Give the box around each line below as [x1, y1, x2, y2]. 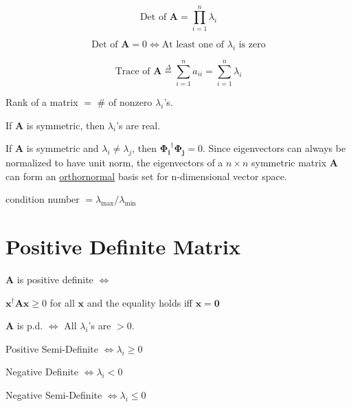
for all [49, 295, 75, 309]
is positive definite [16, 272, 93, 286]
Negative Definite [5, 364, 78, 379]
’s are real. [116, 118, 161, 132]
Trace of [115, 66, 150, 76]
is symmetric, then [26, 118, 105, 132]
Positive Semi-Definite [5, 341, 99, 355]
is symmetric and [26, 141, 99, 155]
